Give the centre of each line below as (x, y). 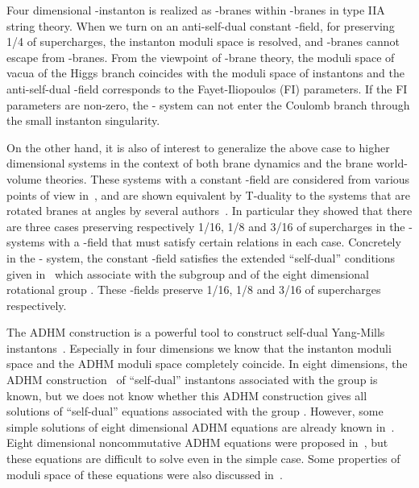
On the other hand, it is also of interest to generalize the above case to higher (198, 147)
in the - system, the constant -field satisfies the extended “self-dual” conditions (201, 257)
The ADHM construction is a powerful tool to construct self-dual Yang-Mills (196, 332)
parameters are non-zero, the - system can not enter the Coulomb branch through (208, 104)
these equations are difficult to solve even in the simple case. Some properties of (203, 459)
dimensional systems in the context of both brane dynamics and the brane (190, 163)
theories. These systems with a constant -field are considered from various (228, 178)
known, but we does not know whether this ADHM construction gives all (187, 395)
